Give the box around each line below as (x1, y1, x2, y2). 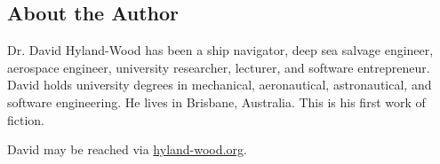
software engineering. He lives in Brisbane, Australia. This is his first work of (7, 92, 426, 111)
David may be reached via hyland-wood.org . (7, 140, 247, 159)
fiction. (7, 110, 45, 129)
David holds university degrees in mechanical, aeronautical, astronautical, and (7, 75, 432, 94)
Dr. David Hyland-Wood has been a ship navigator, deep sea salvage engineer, (7, 41, 434, 59)
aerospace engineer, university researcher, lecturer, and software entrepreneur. (7, 58, 430, 76)
